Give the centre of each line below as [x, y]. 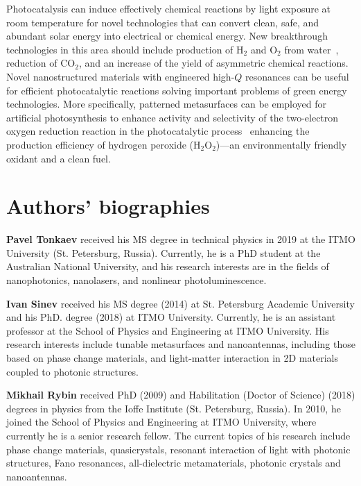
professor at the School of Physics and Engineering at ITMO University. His [168, 330]
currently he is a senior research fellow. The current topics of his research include [178, 435]
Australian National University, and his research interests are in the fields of [168, 266]
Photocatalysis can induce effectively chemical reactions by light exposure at [168, 8]
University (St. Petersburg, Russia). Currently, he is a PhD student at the [164, 252]
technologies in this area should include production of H [125, 49]
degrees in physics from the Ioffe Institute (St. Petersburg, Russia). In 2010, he [174, 408]
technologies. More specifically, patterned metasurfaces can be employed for [167, 104]
